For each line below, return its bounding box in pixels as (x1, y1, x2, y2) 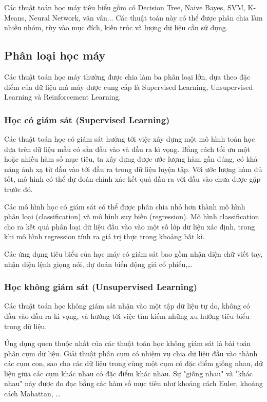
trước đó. (4, 183, 33, 194)
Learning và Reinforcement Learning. (4, 91, 121, 102)
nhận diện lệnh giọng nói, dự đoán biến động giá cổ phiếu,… (4, 258, 193, 269)
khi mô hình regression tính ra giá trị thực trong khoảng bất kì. (4, 231, 205, 242)
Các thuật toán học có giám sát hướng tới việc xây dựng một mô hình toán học (4, 133, 255, 144)
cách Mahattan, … (4, 388, 61, 399)
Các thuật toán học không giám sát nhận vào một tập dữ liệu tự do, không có (4, 300, 250, 311)
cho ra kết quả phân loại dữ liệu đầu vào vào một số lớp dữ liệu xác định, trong (4, 221, 255, 232)
